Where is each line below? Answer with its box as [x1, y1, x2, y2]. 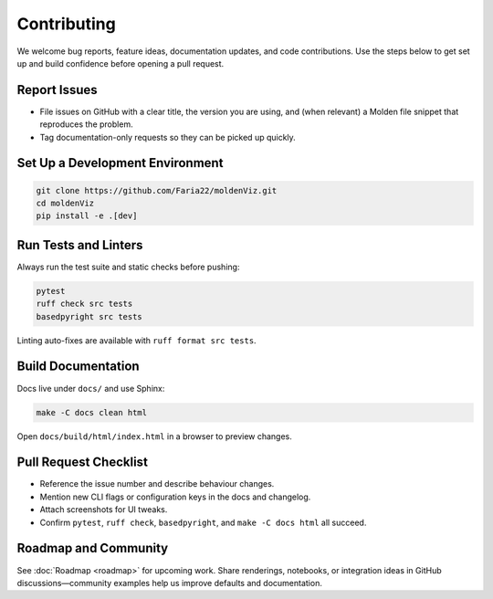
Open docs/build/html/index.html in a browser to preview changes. [16, 430, 292, 442]
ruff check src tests [36, 299, 133, 310]
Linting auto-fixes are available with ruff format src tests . [16, 334, 257, 346]
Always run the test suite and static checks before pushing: [16, 261, 240, 272]
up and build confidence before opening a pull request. [16, 58, 225, 68]
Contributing [16, 14, 116, 34]
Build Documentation [16, 359, 141, 374]
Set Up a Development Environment [16, 155, 224, 171]
